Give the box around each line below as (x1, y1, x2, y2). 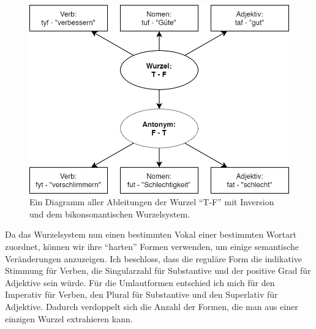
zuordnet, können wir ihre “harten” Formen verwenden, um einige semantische (5, 240, 299, 253)
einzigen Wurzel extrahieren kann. (5, 312, 133, 325)
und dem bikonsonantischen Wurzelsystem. (29, 207, 190, 220)
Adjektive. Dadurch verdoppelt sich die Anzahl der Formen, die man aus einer (5, 300, 298, 313)
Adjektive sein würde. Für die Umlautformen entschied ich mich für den (5, 276, 275, 289)
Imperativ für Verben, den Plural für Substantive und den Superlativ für (5, 288, 278, 301)
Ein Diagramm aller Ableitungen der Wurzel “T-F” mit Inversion (29, 195, 274, 208)
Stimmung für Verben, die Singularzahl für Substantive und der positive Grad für (5, 264, 311, 277)
